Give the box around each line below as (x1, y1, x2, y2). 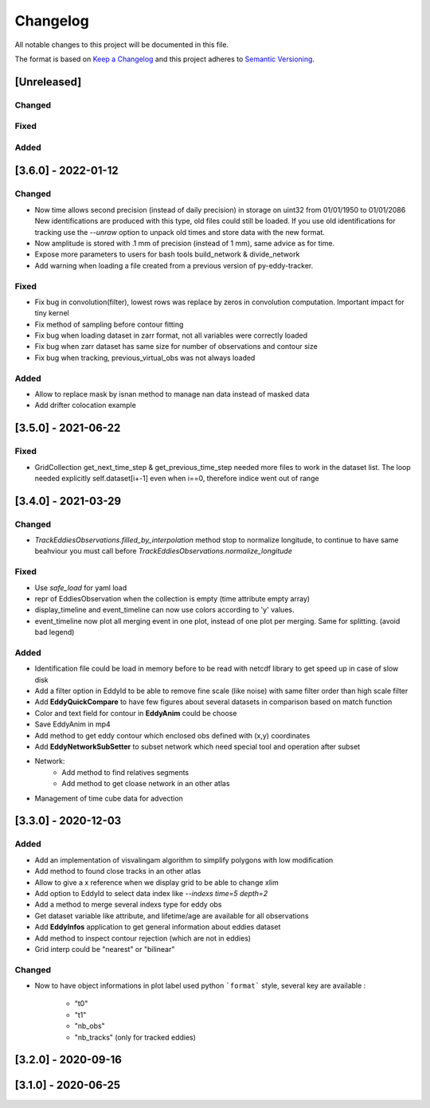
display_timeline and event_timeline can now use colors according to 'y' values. (34, 605, 295, 615)
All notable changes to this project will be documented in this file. (14, 40, 229, 49)
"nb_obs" (74, 1021, 105, 1031)
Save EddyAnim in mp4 (34, 719, 111, 729)
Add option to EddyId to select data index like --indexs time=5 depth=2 (34, 888, 268, 898)
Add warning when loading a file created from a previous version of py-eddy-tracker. (34, 260, 314, 270)
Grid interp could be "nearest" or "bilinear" (34, 944, 175, 953)
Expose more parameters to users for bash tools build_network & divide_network (34, 249, 300, 259)
